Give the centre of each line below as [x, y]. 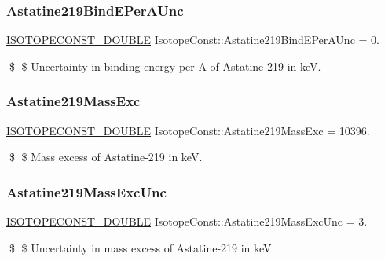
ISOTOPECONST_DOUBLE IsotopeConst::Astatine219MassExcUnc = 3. [187, 221]
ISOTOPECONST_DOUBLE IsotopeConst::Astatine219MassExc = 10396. [188, 130]
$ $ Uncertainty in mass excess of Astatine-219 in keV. [142, 247]
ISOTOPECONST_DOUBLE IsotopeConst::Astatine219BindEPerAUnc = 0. [193, 40]
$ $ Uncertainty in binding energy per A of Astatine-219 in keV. [165, 66]
